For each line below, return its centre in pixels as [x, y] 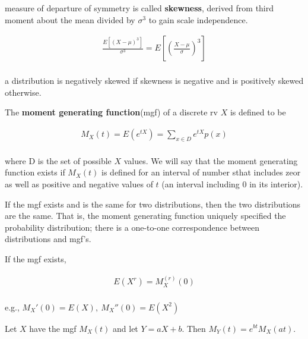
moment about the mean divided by [70, 19]
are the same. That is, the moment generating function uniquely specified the [145, 216]
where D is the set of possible [58, 160]
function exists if [35, 172]
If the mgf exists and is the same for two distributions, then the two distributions [153, 204]
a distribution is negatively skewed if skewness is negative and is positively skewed [154, 81]
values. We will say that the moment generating [211, 160]
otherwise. [23, 92]
